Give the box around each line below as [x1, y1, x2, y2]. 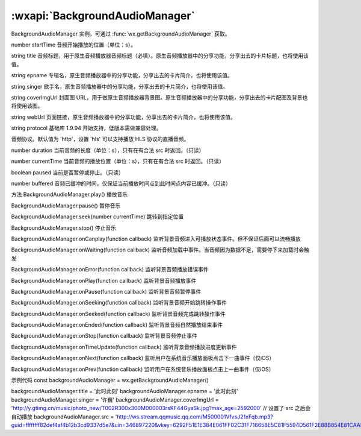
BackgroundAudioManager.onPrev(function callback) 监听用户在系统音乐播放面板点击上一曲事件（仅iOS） [11, 365, 274, 373]
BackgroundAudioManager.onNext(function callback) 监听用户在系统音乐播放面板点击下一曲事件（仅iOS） [11, 355, 275, 362]
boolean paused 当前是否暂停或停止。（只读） [11, 169, 125, 176]
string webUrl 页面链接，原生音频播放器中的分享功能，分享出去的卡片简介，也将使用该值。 [11, 113, 236, 121]
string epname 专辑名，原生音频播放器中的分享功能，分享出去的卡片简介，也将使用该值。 [11, 72, 233, 79]
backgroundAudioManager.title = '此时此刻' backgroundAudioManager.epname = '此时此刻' [11, 388, 238, 395]
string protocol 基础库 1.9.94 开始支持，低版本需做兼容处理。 [11, 124, 162, 132]
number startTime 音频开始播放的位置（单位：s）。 [11, 41, 137, 48]
